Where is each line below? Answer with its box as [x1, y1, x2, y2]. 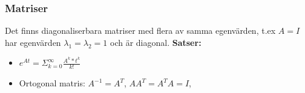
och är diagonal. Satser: [110, 36, 202, 48]
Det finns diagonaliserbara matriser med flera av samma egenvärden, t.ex [5, 24, 276, 37]
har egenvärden [5, 36, 61, 48]
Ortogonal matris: [19, 77, 85, 89]
